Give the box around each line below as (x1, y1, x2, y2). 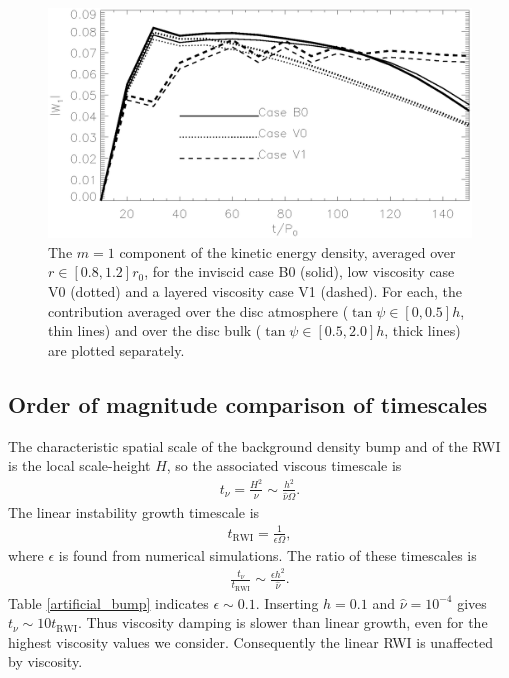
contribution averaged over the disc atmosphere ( (48, 300, 349, 321)
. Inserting (255, 592, 319, 613)
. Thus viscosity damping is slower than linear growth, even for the (77, 612, 488, 633)
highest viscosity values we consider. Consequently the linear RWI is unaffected (8, 631, 493, 652)
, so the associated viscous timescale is (166, 455, 402, 476)
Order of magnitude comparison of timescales (8, 388, 488, 419)
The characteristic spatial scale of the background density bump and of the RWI (8, 435, 501, 456)
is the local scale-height (8, 455, 151, 476)
